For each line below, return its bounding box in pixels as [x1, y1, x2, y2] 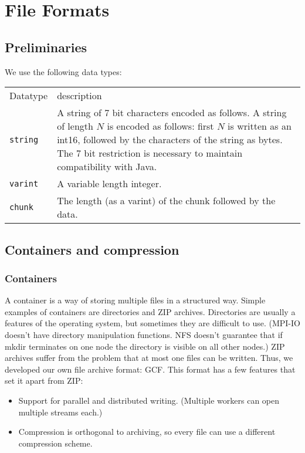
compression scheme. [18, 437, 93, 449]
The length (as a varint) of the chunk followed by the [57, 194, 276, 208]
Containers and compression [5, 240, 179, 258]
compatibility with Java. [57, 160, 157, 174]
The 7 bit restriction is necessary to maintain [57, 146, 243, 160]
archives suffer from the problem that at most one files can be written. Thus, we [5, 351, 293, 364]
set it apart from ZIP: [5, 374, 83, 387]
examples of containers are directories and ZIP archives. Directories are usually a [5, 305, 296, 317]
